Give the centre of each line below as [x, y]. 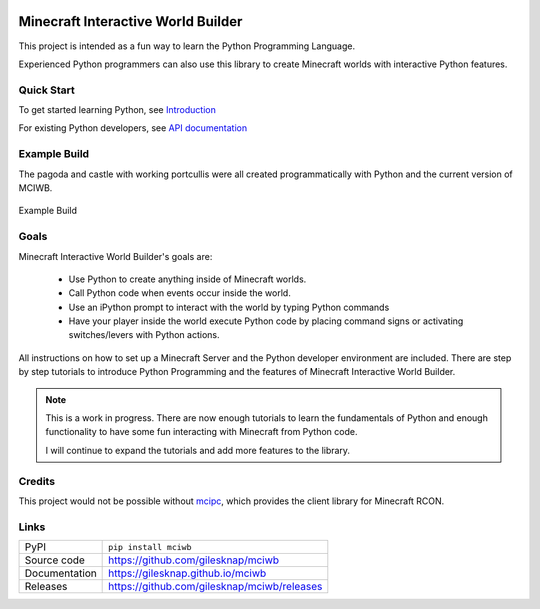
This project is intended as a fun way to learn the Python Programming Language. [187, 46]
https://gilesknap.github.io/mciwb [187, 573]
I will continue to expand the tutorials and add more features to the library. [197, 450]
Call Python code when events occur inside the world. [180, 293]
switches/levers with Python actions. [144, 335]
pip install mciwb [150, 546]
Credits [36, 481]
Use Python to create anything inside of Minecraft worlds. [187, 279]
